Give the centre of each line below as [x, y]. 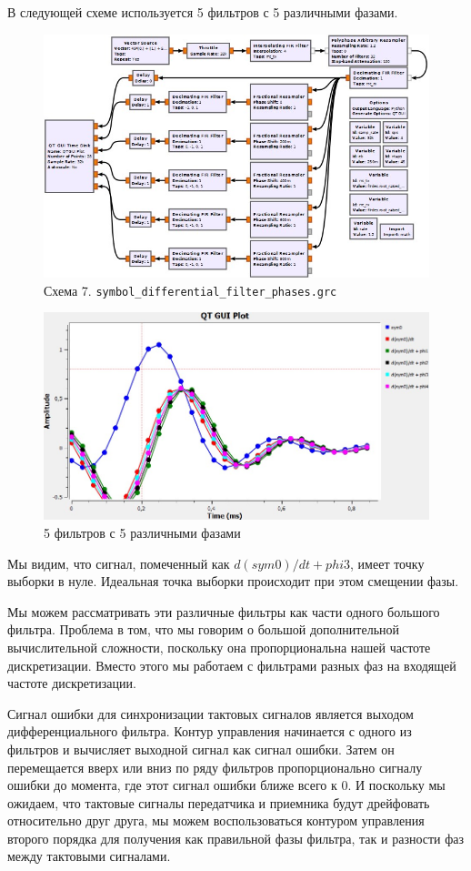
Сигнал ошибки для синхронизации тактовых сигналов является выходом [210, 713]
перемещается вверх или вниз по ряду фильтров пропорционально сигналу [215, 767]
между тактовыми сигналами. [89, 856]
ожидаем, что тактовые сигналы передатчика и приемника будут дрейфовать [219, 802]
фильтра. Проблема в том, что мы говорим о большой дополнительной [204, 629]
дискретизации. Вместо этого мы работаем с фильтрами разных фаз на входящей [232, 665]
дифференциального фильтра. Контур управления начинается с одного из [210, 731]
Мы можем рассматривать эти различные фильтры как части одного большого [224, 611]
